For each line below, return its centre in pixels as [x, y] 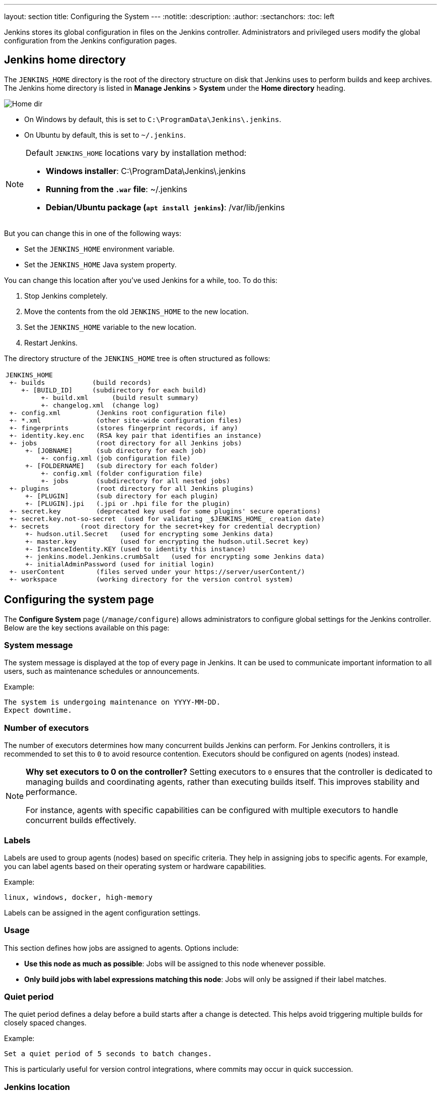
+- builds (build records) [80, 382]
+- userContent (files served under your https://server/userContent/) [157, 571]
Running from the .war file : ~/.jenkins [117, 189]
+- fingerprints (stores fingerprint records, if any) [124, 428]
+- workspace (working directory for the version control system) [151, 579]
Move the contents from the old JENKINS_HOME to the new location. [136, 311]
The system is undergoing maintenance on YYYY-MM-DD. [112, 702]
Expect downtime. [38, 710]
